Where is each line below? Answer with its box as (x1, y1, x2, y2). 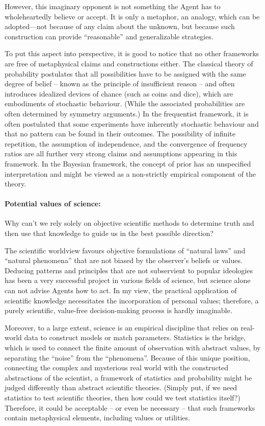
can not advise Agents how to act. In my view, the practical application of (5, 285, 237, 296)
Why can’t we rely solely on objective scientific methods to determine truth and (5, 218, 254, 228)
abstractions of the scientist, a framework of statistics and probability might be (5, 372, 252, 383)
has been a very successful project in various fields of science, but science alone (5, 275, 251, 286)
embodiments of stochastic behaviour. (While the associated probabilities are (5, 98, 245, 109)
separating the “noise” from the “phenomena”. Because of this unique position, (5, 352, 250, 363)
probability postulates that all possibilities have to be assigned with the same (5, 68, 246, 79)
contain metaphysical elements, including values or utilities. (5, 412, 190, 423)
